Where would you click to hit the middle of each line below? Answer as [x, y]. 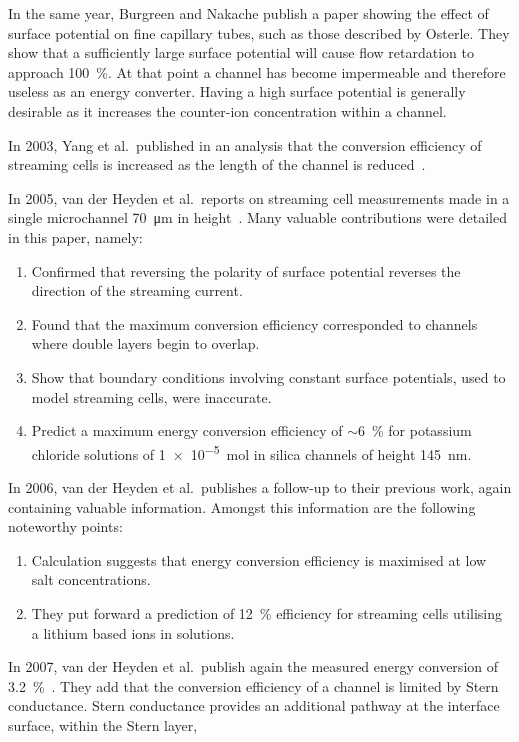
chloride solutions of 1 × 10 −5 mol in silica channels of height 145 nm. [251, 452]
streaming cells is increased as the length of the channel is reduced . [217, 164]
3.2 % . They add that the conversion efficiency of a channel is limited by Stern [253, 685]
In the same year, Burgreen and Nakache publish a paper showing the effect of [248, 13]
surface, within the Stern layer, [103, 724]
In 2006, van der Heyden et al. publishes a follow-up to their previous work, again [260, 486]
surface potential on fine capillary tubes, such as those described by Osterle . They [259, 32]
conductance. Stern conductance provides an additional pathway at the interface [254, 705]
